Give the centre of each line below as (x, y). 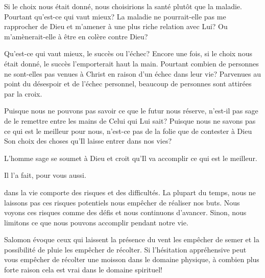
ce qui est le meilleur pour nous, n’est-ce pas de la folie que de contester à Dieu (128, 131)
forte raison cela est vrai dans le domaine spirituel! (83, 270)
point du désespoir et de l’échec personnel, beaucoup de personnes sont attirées (128, 84)
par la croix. (23, 93)
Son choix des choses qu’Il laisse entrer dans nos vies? (88, 141)
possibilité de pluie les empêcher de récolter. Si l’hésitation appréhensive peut (125, 249)
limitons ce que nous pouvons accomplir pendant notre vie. (96, 222)
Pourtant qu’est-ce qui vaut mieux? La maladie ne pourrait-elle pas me (115, 16)
